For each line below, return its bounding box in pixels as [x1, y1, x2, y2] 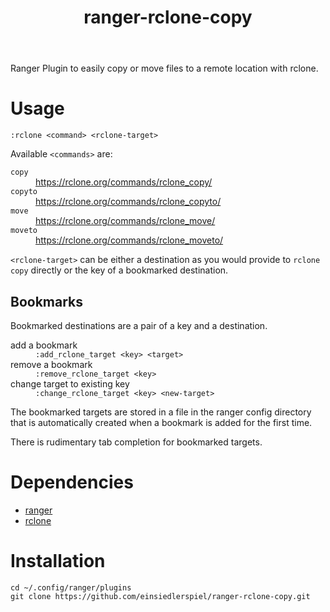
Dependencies [10, 471, 134, 494]
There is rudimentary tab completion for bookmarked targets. [10, 436, 263, 448]
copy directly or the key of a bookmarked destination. [10, 264, 229, 276]
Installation [10, 550, 106, 573]
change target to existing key [10, 377, 130, 390]
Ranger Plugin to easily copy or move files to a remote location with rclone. [10, 62, 319, 75]
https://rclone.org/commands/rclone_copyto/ [35, 196, 222, 208]
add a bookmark [10, 339, 78, 351]
